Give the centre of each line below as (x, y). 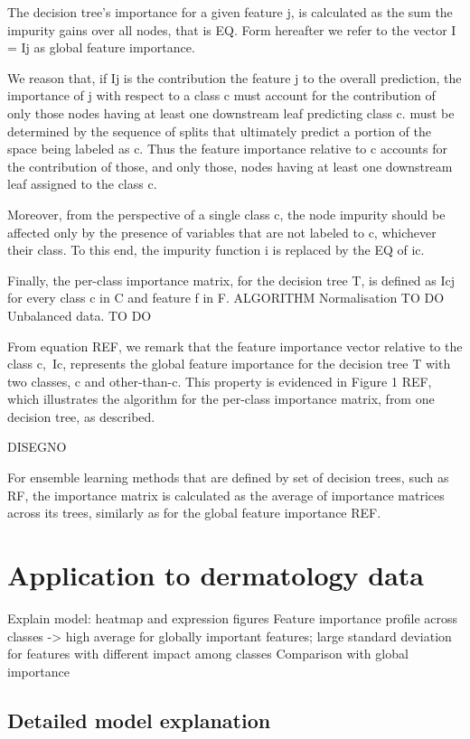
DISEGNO (37, 447)
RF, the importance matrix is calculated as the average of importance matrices (226, 495)
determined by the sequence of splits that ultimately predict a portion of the (219, 131)
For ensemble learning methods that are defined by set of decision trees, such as (228, 477)
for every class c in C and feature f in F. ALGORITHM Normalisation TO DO (226, 298)
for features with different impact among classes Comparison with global (208, 654)
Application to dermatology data (216, 575)
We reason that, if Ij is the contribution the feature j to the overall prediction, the (235, 77)
